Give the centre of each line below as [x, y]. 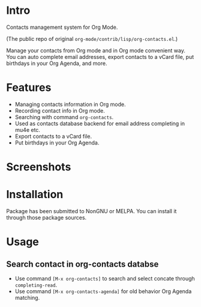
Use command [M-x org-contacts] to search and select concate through [105, 278]
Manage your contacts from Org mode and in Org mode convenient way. [96, 50]
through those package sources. [46, 218]
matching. [27, 298]
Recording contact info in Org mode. [60, 110]
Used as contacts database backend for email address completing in [100, 123]
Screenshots [39, 167]
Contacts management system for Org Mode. [62, 27]
